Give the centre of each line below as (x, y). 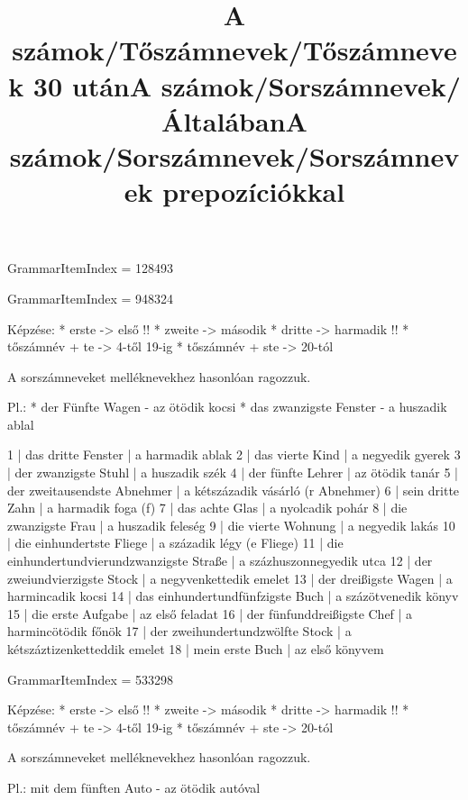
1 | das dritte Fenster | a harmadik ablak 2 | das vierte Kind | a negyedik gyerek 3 (234, 455)
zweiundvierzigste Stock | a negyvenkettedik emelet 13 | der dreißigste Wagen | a (230, 578)
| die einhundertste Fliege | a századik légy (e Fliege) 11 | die (175, 543)
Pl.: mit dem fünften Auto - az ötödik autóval (134, 787)
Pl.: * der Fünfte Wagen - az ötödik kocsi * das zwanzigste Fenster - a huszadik (227, 407)
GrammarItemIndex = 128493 (91, 268)
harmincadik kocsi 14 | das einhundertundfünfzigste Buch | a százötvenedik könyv (233, 596)
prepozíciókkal (254, 191)
